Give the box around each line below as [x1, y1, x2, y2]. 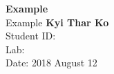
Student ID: [6, 28, 56, 43]
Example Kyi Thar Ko [6, 15, 109, 29]
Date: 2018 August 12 [6, 55, 97, 70]
